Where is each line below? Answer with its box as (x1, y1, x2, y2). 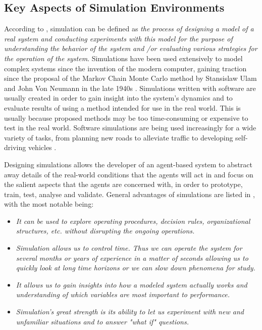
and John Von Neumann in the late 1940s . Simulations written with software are (4, 82, 256, 93)
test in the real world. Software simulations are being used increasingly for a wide (4, 122, 256, 133)
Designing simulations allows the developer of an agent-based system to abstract (4, 159, 253, 169)
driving (4, 142, 26, 153)
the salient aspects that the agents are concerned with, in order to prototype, (4, 179, 243, 190)
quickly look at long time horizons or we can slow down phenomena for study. (16, 262, 255, 273)
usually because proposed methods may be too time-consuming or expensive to (4, 112, 248, 123)
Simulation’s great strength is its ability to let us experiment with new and (16, 306, 244, 317)
